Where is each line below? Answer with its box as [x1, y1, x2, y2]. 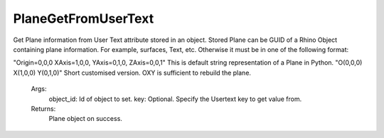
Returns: [31, 104, 56, 113]
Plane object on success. [48, 115, 122, 123]
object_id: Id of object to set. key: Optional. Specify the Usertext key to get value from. [48, 95, 302, 103]
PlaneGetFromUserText [13, 11, 154, 26]
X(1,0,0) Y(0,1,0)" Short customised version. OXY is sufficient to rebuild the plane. [13, 68, 252, 77]
